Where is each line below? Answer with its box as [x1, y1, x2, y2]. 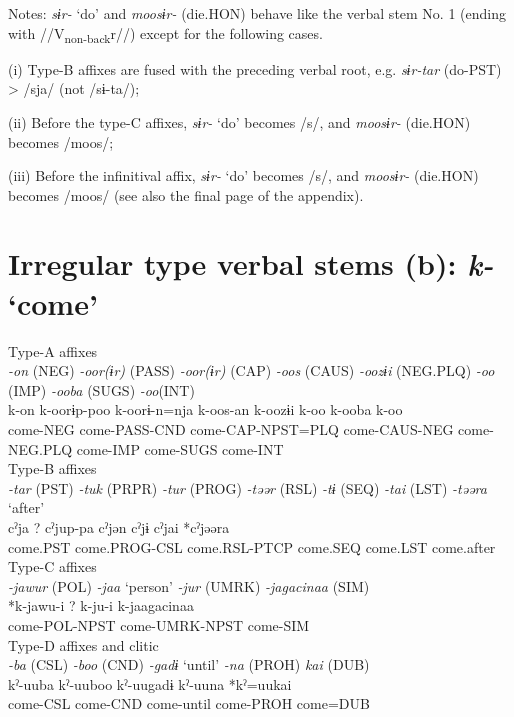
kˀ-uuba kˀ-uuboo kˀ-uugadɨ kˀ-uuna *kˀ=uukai [8, 673, 292, 694]
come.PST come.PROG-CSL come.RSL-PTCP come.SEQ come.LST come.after [8, 536, 496, 557]
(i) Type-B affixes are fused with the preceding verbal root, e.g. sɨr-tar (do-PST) [8, 58, 502, 79]
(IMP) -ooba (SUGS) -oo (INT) [8, 379, 195, 400]
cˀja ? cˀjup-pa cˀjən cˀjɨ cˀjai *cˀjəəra [8, 516, 230, 537]
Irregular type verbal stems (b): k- [8, 243, 494, 285]
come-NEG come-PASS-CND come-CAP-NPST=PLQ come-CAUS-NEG [8, 418, 454, 439]
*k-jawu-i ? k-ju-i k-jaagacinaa [8, 595, 194, 616]
